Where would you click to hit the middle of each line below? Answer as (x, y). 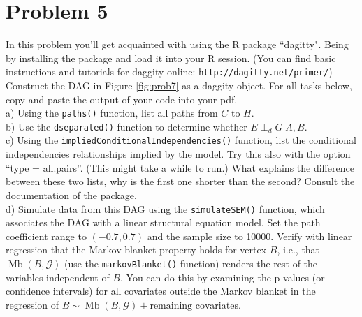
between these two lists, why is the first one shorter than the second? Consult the (180, 181)
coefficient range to (46, 236)
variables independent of (58, 277)
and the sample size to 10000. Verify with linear (249, 236)
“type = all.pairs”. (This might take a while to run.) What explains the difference (180, 167)
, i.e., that (298, 250)
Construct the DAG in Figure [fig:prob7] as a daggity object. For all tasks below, (179, 85)
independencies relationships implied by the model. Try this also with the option (178, 154)
